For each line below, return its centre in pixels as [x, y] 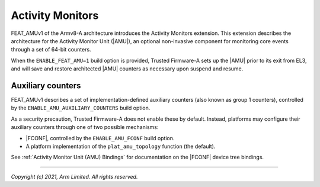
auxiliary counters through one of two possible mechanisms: [85, 127]
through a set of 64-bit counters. [51, 50]
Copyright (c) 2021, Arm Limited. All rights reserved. [74, 176]
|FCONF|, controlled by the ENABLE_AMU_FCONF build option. [100, 138]
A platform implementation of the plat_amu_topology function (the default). [121, 146]
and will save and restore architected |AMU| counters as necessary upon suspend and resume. [127, 69]
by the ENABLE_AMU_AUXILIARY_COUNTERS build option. [81, 108]
